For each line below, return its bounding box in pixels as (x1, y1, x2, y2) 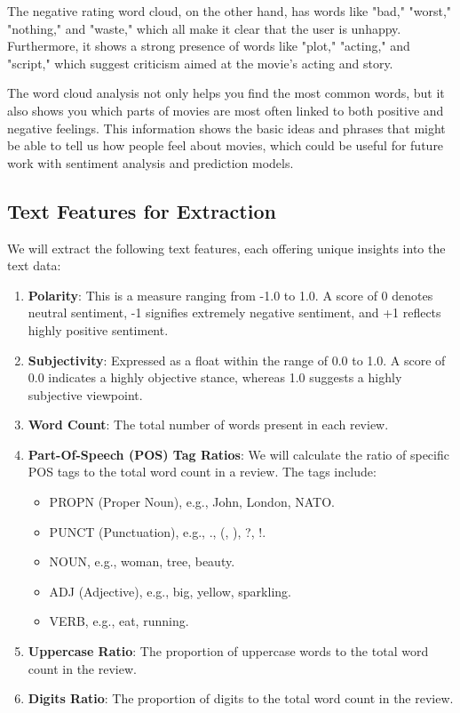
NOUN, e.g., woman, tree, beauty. (49, 552, 235, 571)
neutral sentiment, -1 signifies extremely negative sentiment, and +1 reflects (28, 303, 441, 322)
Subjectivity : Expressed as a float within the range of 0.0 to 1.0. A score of (28, 350, 446, 369)
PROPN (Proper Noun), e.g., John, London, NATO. (49, 493, 335, 511)
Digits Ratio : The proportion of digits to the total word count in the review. (28, 689, 454, 708)
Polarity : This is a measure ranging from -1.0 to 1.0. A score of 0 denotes (28, 285, 433, 304)
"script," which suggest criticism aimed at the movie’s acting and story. (7, 53, 393, 72)
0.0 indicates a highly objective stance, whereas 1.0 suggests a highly (28, 368, 402, 387)
